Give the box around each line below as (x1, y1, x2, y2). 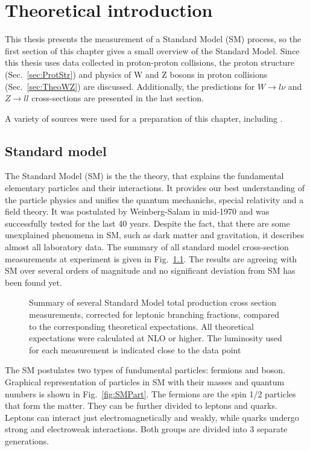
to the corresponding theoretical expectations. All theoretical (29, 320, 254, 332)
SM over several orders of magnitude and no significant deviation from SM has (5, 264, 296, 277)
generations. (5, 434, 49, 447)
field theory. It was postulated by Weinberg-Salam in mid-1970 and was (5, 205, 270, 218)
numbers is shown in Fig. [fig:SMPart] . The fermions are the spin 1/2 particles (5, 387, 296, 400)
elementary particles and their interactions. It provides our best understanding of (5, 181, 305, 194)
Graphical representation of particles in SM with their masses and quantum (5, 375, 285, 388)
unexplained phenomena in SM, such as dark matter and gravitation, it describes (5, 229, 305, 241)
